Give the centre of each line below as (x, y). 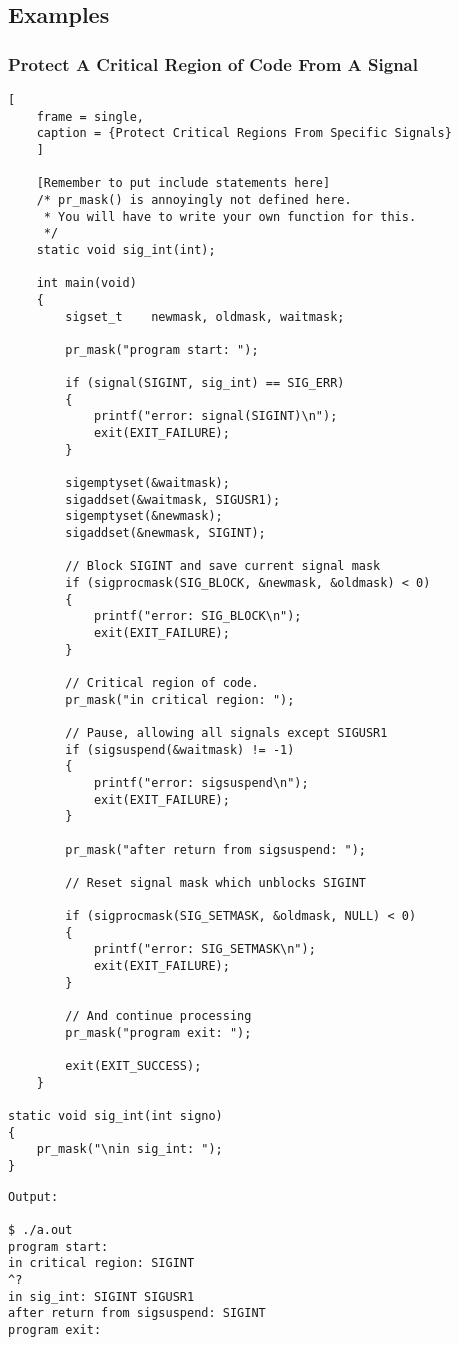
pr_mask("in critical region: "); (180, 699)
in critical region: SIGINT (101, 1263)
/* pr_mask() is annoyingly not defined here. (194, 199)
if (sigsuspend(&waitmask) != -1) (180, 749)
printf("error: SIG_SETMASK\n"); (204, 949)
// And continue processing (158, 1016)
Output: (33, 1196)
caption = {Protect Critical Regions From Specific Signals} (244, 133)
